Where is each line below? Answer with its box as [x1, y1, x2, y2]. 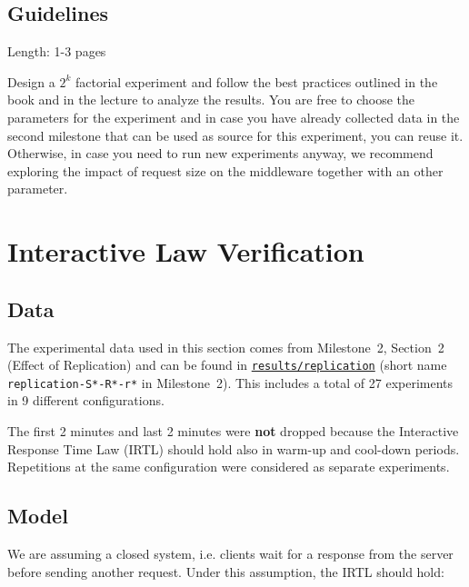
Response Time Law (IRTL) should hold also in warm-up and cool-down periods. [7, 439, 460, 458]
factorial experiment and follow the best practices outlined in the [75, 72, 438, 91]
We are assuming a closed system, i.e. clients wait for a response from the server [7, 544, 454, 563]
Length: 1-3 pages [7, 42, 106, 61]
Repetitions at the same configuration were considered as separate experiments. [7, 457, 450, 476]
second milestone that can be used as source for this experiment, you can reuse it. [7, 125, 464, 144]
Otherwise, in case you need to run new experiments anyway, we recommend [7, 144, 434, 163]
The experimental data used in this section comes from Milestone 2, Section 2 [7, 337, 444, 356]
